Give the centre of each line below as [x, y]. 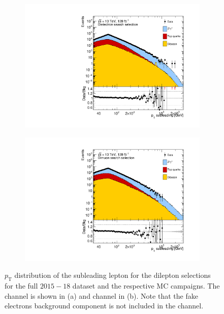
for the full [21, 286]
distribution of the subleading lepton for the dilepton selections [113, 275]
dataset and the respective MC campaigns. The [146, 286]
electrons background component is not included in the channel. [104, 306]
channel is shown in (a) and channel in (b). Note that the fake [101, 295]
